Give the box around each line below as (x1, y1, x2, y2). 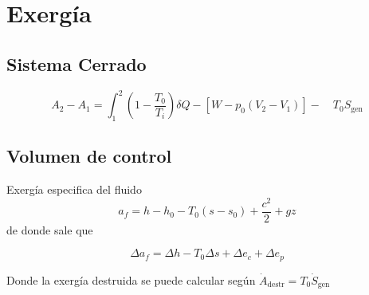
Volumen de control (6, 144, 172, 168)
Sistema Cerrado (6, 51, 147, 76)
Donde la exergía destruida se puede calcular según (6, 271, 256, 288)
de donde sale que (6, 221, 93, 238)
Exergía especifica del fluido (6, 181, 142, 198)
